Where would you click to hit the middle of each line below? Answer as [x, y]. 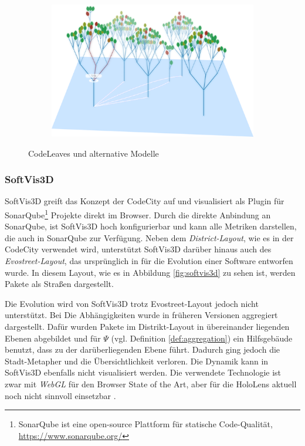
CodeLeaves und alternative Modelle [94, 153]
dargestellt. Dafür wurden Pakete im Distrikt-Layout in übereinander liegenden [147, 326]
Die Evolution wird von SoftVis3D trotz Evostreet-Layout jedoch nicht [132, 303]
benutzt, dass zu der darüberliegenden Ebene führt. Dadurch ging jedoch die [143, 349]
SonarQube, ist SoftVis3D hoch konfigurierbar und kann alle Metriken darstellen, [151, 226]
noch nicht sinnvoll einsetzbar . [60, 395]
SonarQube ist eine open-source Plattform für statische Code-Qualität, [145, 424]
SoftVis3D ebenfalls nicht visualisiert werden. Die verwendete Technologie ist [143, 372]
